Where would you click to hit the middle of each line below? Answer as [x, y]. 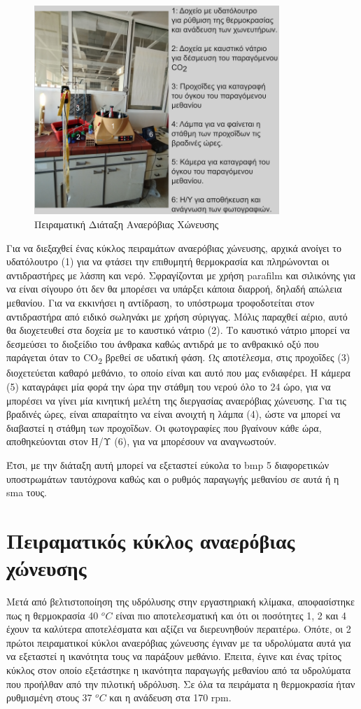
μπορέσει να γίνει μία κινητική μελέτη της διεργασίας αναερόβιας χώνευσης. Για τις [176, 400]
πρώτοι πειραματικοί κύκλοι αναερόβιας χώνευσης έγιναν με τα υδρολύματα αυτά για [179, 642]
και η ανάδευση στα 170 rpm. [170, 697]
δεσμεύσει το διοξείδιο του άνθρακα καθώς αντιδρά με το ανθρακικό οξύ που [163, 343]
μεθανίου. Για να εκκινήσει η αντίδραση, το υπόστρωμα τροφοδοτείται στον [161, 302]
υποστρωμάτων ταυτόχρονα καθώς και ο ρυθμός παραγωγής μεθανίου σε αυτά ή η [173, 478]
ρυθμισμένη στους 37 [49, 697]
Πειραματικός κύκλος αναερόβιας [151, 540]
